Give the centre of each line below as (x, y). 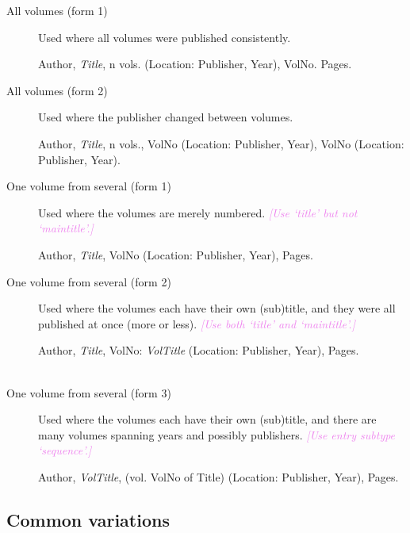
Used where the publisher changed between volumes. (166, 117)
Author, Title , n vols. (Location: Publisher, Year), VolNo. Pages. (195, 64)
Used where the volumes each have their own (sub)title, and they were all (217, 308)
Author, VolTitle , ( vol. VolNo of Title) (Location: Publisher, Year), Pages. (218, 476)
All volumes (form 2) (57, 90)
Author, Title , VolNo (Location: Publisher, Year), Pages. (176, 254)
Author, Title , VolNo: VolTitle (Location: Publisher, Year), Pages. (199, 350)
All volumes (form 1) (57, 10)
